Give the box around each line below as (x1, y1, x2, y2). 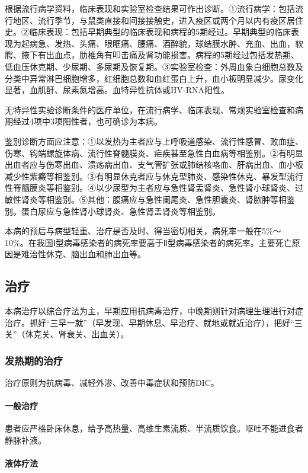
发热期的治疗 (5, 353, 63, 367)
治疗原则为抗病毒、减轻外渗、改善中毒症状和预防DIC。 (5, 376, 219, 389)
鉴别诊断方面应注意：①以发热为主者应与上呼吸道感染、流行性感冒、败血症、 (5, 135, 303, 147)
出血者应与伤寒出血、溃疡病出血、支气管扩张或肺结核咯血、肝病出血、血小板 (5, 158, 303, 171)
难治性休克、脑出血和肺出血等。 (21, 248, 146, 260)
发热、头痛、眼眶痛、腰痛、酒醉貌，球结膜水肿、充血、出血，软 (54, 37, 303, 49)
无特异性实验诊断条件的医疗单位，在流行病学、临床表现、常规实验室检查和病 (5, 103, 303, 116)
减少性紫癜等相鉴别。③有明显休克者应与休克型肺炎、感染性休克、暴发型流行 (5, 170, 303, 182)
